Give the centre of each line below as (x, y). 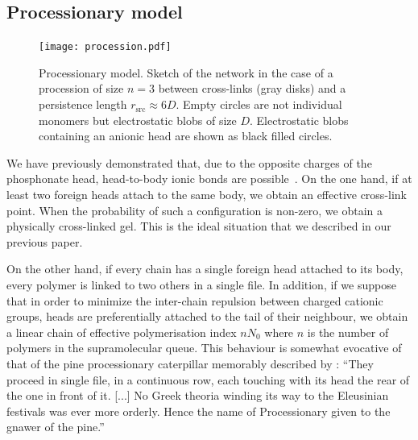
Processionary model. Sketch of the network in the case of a (186, 72)
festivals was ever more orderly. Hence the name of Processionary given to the (199, 411)
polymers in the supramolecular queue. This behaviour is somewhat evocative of (204, 348)
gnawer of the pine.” (56, 427)
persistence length (83, 104)
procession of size (81, 88)
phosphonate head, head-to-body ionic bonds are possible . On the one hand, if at (209, 178)
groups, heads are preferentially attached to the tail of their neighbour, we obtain (207, 316)
